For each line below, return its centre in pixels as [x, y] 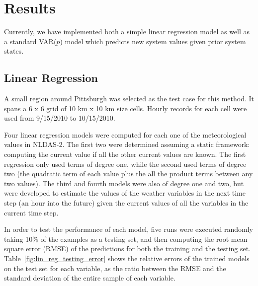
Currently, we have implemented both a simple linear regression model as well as [127, 32]
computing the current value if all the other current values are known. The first [125, 154]
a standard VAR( [30, 41]
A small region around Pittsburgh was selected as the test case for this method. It [129, 99]
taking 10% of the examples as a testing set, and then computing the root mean [126, 239]
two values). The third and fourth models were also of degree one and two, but [124, 183]
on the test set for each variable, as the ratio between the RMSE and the [115, 268]
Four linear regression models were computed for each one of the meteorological [125, 134]
